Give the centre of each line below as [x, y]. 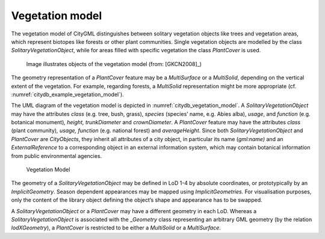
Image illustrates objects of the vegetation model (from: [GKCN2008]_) [114, 64]
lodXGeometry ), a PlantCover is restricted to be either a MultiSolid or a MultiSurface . [116, 228]
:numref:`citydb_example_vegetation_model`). [68, 94]
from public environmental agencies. [57, 156]
